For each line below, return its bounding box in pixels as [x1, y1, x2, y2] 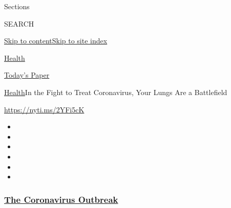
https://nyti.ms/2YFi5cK [4, 104, 85, 114]
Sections [4, 1, 30, 11]
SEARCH [4, 18, 34, 29]
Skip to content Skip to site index [4, 35, 108, 46]
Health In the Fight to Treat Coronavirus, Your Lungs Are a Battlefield [4, 86, 227, 97]
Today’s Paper [4, 70, 50, 80]
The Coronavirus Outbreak [4, 193, 118, 205]
